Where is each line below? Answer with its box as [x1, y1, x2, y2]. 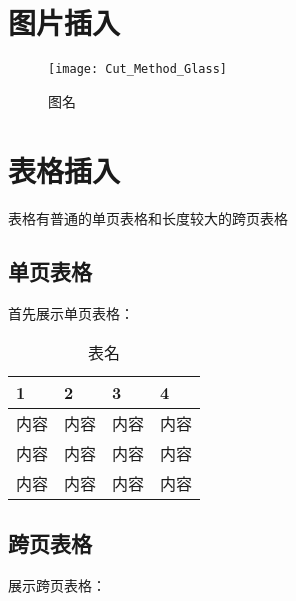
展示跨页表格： [8, 575, 106, 596]
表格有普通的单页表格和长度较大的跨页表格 [8, 207, 288, 228]
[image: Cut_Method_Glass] [48, 62, 227, 77]
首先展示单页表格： [8, 303, 134, 324]
